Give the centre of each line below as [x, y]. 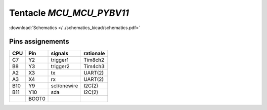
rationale [94, 53]
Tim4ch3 [94, 67]
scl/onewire [65, 86]
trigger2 [60, 67]
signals [60, 53]
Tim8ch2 [94, 60]
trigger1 [60, 60]
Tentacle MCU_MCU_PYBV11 [69, 13]
